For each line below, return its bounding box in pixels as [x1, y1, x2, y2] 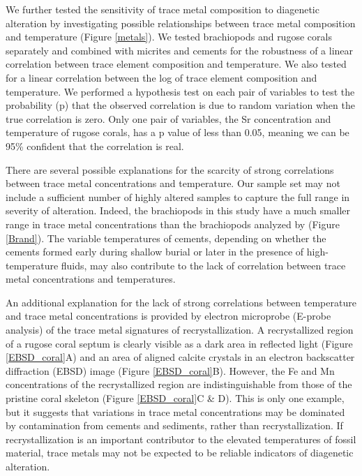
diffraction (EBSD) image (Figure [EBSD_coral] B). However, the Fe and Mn [6, 363, 335, 378]
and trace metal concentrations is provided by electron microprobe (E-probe [6, 308, 331, 323]
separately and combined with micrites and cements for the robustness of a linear [6, 43, 354, 57]
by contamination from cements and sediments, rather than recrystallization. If [6, 418, 343, 433]
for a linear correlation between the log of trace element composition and [6, 70, 317, 84]
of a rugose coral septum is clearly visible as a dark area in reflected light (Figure [6, 336, 353, 350]
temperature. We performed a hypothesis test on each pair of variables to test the [6, 84, 355, 98]
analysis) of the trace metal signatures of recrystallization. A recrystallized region [6, 322, 354, 337]
